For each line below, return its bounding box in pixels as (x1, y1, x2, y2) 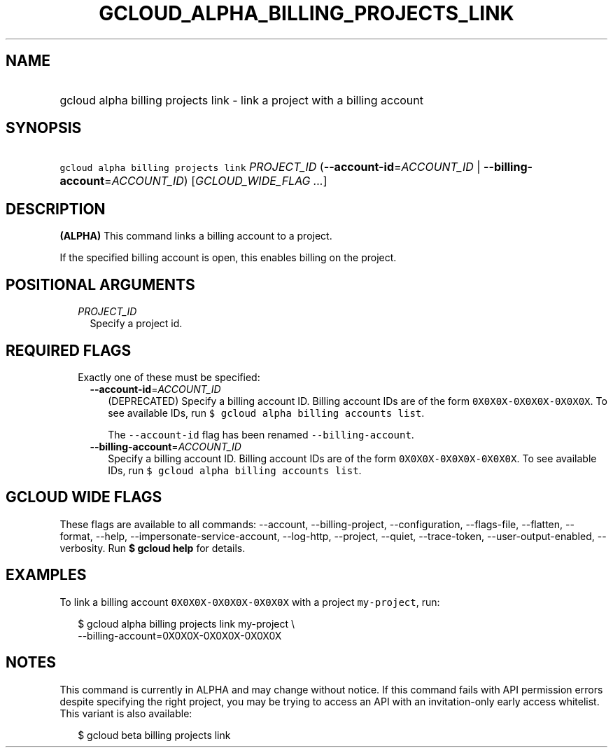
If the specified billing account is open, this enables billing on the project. (59, 251, 397, 264)
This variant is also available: (59, 707, 192, 719)
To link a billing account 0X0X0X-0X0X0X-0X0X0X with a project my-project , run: (59, 595, 440, 608)
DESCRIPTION (6, 200, 106, 218)
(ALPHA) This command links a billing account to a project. (59, 230, 332, 242)
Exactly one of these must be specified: (78, 371, 260, 383)
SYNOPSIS (6, 119, 82, 137)
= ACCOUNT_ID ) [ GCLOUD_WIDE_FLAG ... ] (104, 174, 327, 188)
